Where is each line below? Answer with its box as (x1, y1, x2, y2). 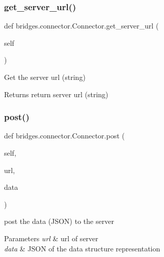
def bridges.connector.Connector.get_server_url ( (4, 20, 159, 31)
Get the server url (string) (4, 72, 86, 82)
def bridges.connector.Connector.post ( (4, 130, 125, 141)
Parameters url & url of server (4, 233, 98, 243)
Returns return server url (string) (4, 89, 108, 99)
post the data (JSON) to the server (4, 216, 114, 226)
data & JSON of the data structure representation (4, 243, 160, 253)
